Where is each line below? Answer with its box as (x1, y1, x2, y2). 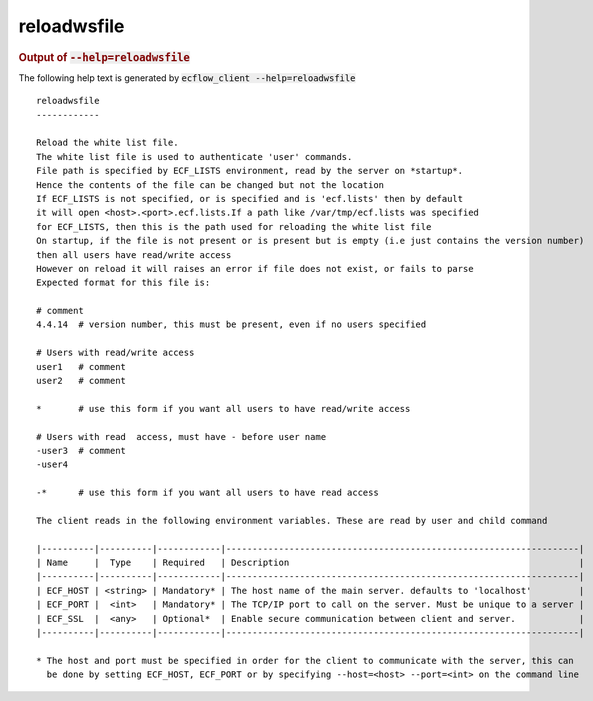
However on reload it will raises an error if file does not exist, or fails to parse (36, 263, 474, 274)
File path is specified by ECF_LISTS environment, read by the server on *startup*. (36, 165, 464, 177)
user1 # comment (36, 361, 127, 372)
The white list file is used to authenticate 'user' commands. (36, 151, 353, 162)
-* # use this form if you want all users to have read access (36, 487, 379, 499)
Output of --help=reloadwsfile (18, 50, 190, 64)
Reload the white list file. (36, 137, 179, 149)
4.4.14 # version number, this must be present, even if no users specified (36, 319, 427, 330)
